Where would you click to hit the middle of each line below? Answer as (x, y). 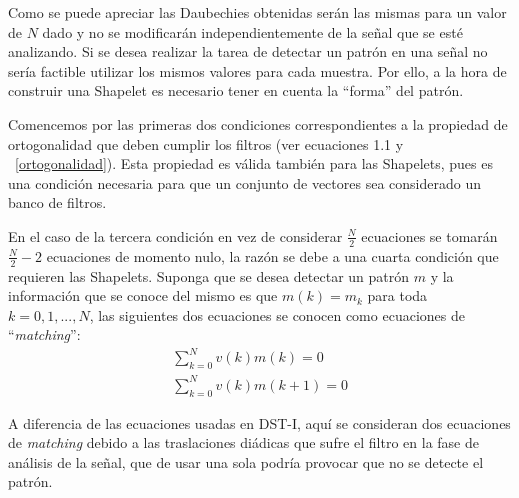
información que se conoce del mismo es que (143, 295)
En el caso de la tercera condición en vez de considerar (175, 235)
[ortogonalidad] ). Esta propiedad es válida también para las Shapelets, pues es (254, 163)
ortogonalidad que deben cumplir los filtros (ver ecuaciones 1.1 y (206, 143)
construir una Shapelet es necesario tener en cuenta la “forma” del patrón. (236, 90)
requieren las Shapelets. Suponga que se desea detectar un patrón (209, 275)
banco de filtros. (57, 202)
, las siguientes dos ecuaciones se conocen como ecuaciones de (277, 314)
